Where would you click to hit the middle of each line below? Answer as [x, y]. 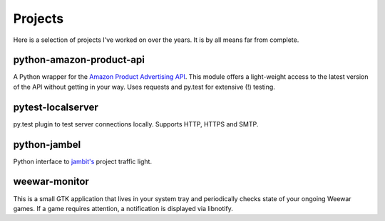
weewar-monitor [51, 182]
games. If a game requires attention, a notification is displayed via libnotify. [123, 208]
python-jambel [47, 145]
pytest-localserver [56, 107]
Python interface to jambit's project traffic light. [83, 161]
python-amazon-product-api [79, 60]
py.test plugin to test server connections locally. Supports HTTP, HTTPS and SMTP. [136, 124]
